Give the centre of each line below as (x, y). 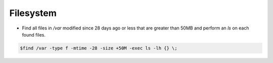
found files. (34, 34)
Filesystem (33, 13)
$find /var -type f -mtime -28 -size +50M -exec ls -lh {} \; (99, 48)
